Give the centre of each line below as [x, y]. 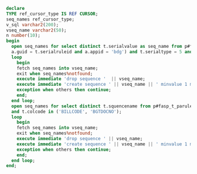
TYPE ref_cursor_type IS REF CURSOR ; [52, 14]
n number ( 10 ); [23, 36]
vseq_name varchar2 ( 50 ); [36, 30]
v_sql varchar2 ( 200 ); [33, 25]
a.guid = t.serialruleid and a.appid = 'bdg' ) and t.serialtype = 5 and [102, 52]
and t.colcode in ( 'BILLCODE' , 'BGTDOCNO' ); [67, 112]
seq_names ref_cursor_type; [40, 19]
